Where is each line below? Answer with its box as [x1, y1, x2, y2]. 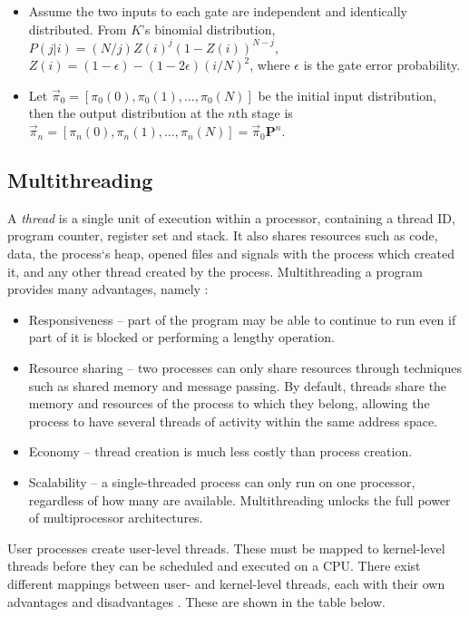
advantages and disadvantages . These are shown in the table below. [7, 592, 386, 611]
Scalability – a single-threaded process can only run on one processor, [28, 472, 415, 491]
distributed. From [28, 19, 127, 38]
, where [249, 55, 290, 74]
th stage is [235, 103, 293, 122]
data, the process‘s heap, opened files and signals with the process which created [7, 244, 455, 263]
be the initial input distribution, [258, 85, 436, 104]
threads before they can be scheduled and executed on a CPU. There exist [7, 556, 421, 575]
